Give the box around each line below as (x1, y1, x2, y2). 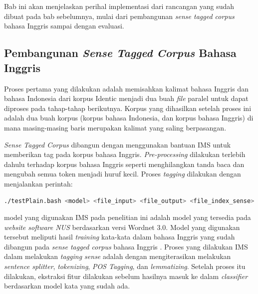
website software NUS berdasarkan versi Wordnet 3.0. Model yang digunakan (4, 221, 240, 232)
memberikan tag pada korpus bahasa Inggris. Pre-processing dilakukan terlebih (4, 149, 246, 159)
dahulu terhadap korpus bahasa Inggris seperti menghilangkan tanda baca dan (4, 158, 245, 169)
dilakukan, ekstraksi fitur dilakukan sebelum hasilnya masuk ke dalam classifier (4, 270, 248, 281)
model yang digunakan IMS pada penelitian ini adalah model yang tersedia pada (4, 212, 251, 222)
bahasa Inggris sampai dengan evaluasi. (4, 20, 124, 31)
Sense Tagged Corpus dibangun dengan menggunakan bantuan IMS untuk (4, 139, 231, 149)
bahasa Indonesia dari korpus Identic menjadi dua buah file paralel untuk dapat (4, 93, 249, 103)
